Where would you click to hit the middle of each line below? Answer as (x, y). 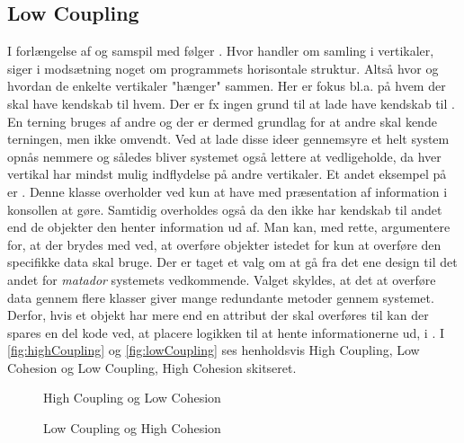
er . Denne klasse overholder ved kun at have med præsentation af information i (228, 191)
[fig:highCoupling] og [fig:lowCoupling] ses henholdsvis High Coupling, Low (214, 350)
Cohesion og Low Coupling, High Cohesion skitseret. (152, 367)
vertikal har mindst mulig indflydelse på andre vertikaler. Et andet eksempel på (227, 174)
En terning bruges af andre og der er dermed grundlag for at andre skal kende (222, 121)
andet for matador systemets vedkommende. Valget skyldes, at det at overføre (222, 279)
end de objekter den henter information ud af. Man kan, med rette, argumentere (229, 227)
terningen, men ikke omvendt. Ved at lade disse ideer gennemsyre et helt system (228, 139)
